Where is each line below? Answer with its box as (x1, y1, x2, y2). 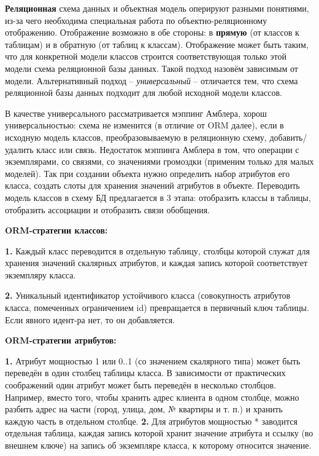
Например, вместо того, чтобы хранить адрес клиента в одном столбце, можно (5, 390, 299, 403)
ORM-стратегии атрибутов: (5, 334, 117, 347)
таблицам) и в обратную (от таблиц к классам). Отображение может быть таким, (5, 37, 309, 50)
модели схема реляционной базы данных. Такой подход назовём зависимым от (5, 61, 298, 74)
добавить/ (269, 130, 307, 143)
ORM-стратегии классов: (5, 224, 108, 237)
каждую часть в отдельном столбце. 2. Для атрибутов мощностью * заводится (5, 414, 298, 427)
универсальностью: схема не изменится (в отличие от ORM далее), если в (5, 119, 284, 132)
